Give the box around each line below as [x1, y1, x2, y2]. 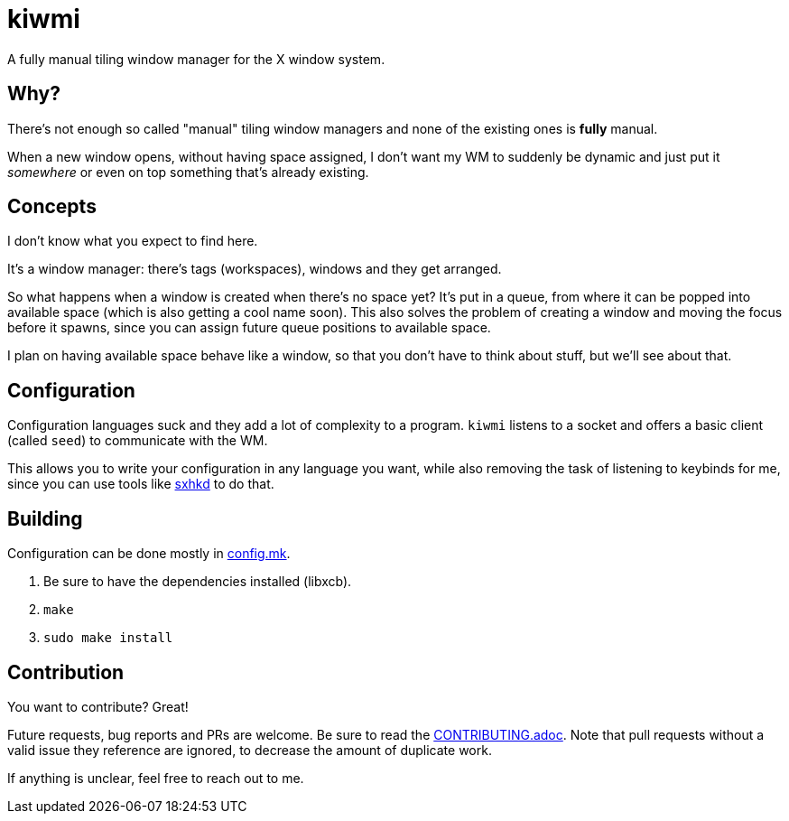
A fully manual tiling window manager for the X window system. [7, 51, 385, 67]
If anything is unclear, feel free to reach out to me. [7, 770, 304, 786]
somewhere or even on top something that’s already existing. [7, 163, 369, 180]
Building [7, 507, 83, 530]
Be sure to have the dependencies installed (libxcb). [43, 574, 352, 590]
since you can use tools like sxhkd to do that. [7, 476, 274, 492]
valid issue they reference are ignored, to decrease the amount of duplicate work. [7, 742, 492, 758]
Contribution [7, 660, 125, 684]
